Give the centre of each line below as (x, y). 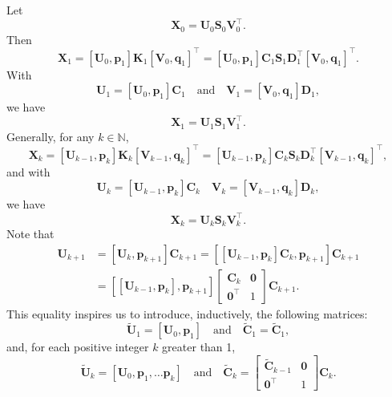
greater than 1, (199, 347)
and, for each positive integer (78, 347)
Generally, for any (51, 136)
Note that (30, 234)
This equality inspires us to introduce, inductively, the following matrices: (187, 313)
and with (28, 171)
